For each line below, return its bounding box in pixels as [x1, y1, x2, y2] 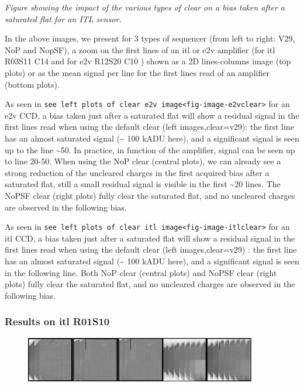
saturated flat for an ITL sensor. [5, 12, 122, 25]
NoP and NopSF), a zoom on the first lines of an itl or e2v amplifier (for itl [5, 43, 275, 56]
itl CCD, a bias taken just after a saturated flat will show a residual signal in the [5, 232, 295, 244]
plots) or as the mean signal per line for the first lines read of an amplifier [5, 66, 270, 78]
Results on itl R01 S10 [5, 314, 110, 329]
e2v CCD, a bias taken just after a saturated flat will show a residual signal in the [5, 109, 299, 121]
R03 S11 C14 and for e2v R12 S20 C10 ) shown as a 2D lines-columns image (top [5, 55, 291, 67]
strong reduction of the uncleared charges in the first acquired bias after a [5, 166, 270, 178]
